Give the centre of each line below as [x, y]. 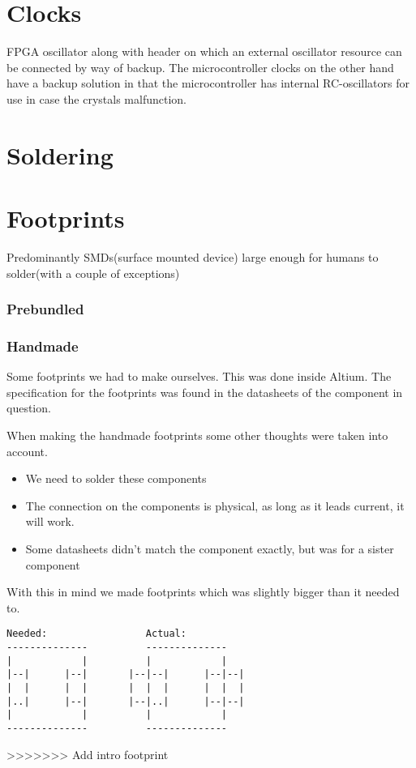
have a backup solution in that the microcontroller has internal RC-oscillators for [208, 83]
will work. [50, 521]
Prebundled [45, 309]
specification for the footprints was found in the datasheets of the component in [205, 392]
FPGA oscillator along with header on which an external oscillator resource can [204, 51]
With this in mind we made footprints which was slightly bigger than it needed [203, 592]
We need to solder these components [116, 478]
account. [27, 451]
